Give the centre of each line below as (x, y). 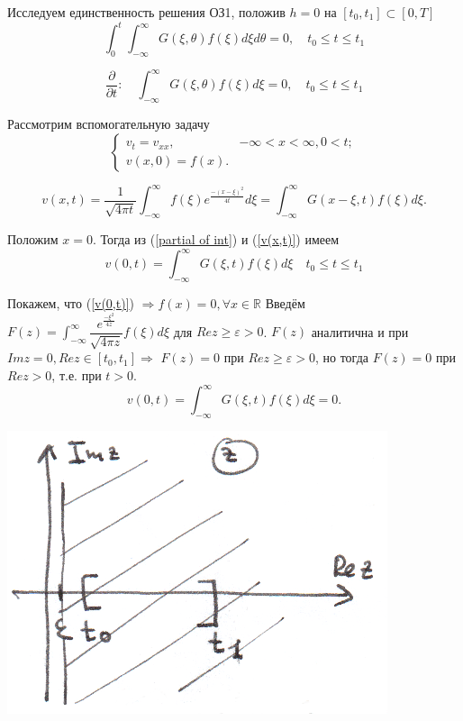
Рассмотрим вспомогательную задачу (109, 124)
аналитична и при (360, 331)
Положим (33, 239)
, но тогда (341, 357)
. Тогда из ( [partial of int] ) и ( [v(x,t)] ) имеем (216, 239)
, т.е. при (77, 374)
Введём (285, 302)
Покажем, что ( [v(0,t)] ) (71, 302)
